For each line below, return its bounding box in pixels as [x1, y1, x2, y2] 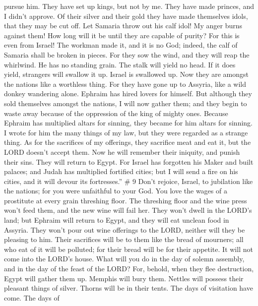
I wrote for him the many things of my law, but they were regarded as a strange [4, 127, 248, 137]
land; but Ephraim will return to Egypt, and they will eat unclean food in [4, 215, 229, 225]
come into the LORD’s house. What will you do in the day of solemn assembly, [4, 253, 245, 264]
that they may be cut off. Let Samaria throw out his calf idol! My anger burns [4, 20, 243, 31]
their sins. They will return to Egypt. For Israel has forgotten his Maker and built [4, 156, 254, 167]
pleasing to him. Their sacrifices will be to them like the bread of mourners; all [4, 234, 244, 245]
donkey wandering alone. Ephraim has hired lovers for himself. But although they [4, 88, 252, 99]
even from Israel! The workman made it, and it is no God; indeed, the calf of [4, 40, 238, 50]
